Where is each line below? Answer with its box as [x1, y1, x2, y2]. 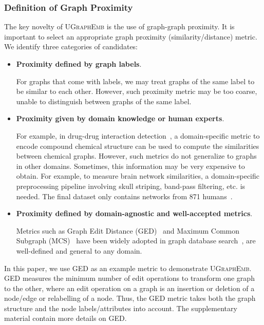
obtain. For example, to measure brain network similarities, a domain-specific [16, 170, 259, 181]
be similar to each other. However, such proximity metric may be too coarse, [16, 86, 257, 97]
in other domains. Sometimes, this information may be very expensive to [16, 160, 245, 171]
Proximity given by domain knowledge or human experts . [16, 113, 224, 124]
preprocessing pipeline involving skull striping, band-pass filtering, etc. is [16, 180, 246, 191]
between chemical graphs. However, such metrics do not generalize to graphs [16, 150, 257, 161]
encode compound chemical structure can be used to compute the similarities [16, 140, 259, 151]
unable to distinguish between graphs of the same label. [16, 95, 192, 106]
